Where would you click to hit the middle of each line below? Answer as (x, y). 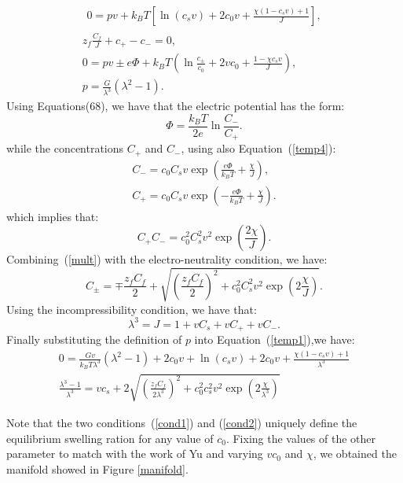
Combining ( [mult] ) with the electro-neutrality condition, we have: (167, 259)
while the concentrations (65, 148)
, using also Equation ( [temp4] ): (258, 148)
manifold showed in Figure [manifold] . (97, 468)
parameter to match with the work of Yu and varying (135, 454)
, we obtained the (355, 454)
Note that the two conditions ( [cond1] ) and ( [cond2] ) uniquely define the (182, 422)
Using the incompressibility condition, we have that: (132, 309)
